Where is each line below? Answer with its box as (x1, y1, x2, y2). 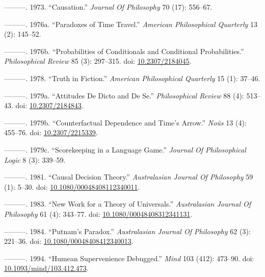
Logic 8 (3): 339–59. (4, 154, 66, 165)
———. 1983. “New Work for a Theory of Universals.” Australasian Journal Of (4, 198, 251, 209)
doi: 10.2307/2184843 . (15, 100, 84, 111)
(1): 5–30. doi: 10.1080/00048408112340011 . (4, 181, 140, 192)
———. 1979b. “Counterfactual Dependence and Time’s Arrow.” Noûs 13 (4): (4, 117, 247, 128)
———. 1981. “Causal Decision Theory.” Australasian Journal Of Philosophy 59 (4, 171, 253, 182)
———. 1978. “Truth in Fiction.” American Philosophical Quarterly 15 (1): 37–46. (4, 72, 260, 83)
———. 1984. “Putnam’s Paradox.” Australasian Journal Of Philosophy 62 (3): (4, 225, 251, 236)
